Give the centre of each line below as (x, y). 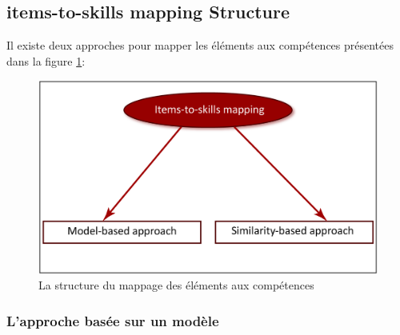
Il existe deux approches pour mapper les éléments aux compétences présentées (200, 45)
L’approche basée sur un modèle (113, 320)
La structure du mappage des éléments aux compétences (176, 285)
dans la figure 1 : (46, 60)
